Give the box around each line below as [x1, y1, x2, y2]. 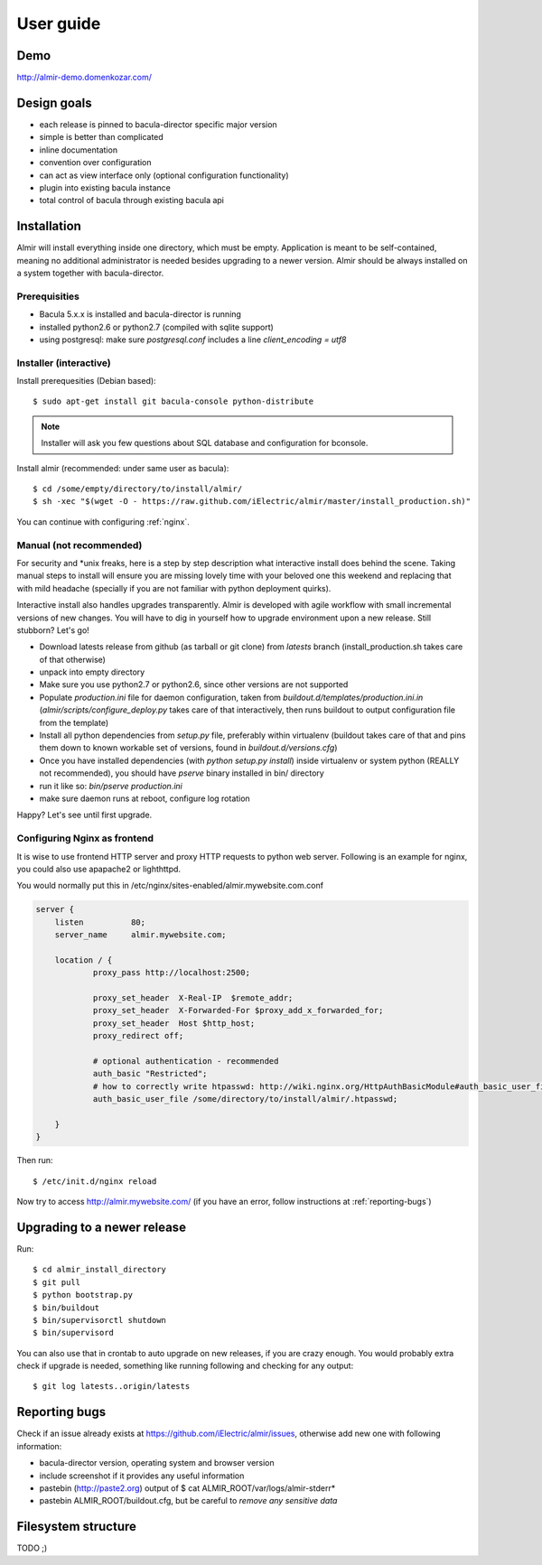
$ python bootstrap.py [33, 1290, 134, 1300]
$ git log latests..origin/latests [33, 1382, 191, 1392]
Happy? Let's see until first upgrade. [16, 809, 153, 821]
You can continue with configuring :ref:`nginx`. [16, 516, 190, 527]
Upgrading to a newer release [16, 1219, 187, 1234]
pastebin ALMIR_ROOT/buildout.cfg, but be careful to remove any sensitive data [39, 1495, 338, 1506]
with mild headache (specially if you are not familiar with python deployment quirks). [16, 582, 332, 593]
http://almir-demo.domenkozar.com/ [16, 72, 153, 83]
